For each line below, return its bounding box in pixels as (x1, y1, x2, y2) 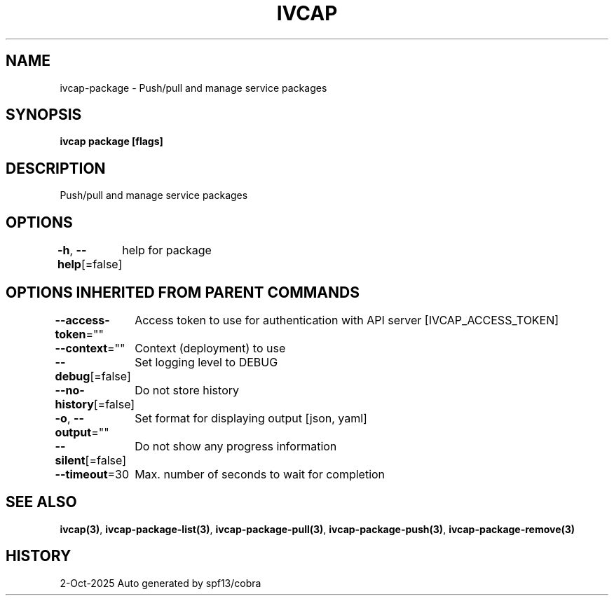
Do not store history (135, 382, 239, 397)
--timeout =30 (55, 467, 130, 481)
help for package (122, 243, 212, 258)
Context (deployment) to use (135, 340, 286, 355)
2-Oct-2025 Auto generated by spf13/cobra (60, 576, 261, 589)
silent (55, 453, 86, 467)
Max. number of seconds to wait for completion (135, 467, 386, 481)
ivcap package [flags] (60, 135, 163, 148)
